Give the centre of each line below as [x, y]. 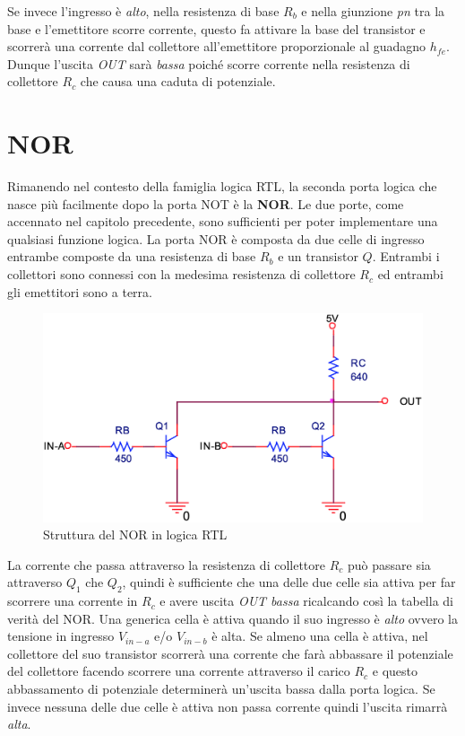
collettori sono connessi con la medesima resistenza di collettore [181, 274]
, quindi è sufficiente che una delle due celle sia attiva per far [289, 582]
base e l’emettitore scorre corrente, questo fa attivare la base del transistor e [216, 28]
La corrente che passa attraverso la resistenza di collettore [167, 564]
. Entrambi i [406, 256]
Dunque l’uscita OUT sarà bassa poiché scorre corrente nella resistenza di [209, 63]
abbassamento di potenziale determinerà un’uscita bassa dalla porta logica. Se [221, 689]
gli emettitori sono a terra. [80, 291]
